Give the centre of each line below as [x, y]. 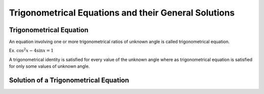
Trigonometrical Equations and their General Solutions [122, 13]
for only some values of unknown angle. [49, 66]
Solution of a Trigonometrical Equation [69, 80]
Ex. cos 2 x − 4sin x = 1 [31, 50]
